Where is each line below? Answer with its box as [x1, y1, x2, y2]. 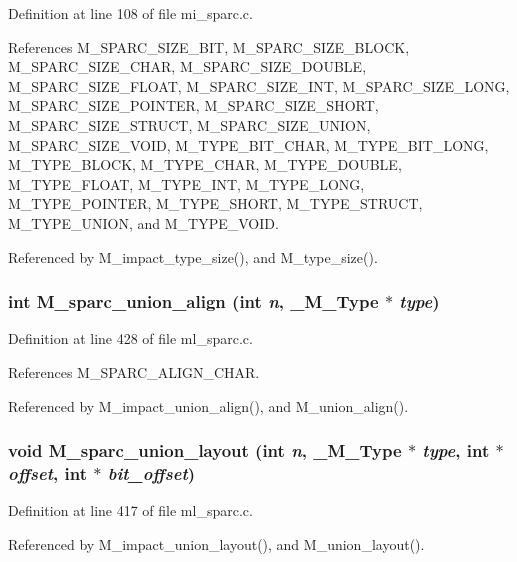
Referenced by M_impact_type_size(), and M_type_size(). [8, 246, 378, 267]
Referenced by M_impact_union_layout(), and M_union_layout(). [8, 533, 425, 554]
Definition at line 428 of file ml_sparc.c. [8, 328, 253, 349]
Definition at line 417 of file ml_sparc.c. [8, 500, 253, 521]
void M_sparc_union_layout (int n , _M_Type [8, 438, 402, 463]
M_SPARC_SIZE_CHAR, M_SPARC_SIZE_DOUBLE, [8, 56, 367, 77]
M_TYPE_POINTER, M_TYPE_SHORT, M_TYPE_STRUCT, [8, 193, 423, 214]
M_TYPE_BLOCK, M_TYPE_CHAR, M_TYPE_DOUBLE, [8, 154, 402, 175]
